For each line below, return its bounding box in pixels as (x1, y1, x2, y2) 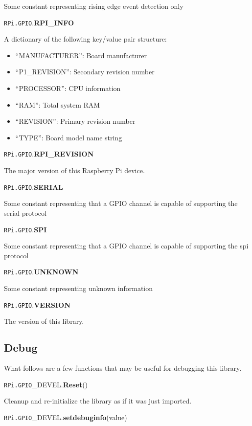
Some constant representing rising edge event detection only (4, 1, 183, 11)
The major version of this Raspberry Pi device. (4, 165, 145, 176)
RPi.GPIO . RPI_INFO (4, 17, 74, 27)
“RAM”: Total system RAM (15, 99, 100, 110)
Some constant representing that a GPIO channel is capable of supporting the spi (4, 241, 249, 251)
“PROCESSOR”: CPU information (15, 83, 121, 93)
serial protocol (4, 207, 46, 218)
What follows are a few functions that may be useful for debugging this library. (4, 363, 242, 373)
